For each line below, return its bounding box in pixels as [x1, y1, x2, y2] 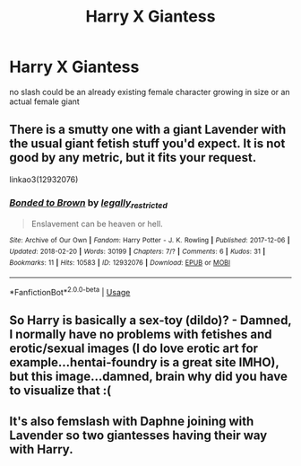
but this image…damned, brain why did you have [9, 369, 288, 384]
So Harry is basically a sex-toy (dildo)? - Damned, [9, 312, 292, 329]
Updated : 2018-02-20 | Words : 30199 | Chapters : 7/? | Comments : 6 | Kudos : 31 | [9, 247, 266, 256]
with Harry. [9, 442, 73, 457]
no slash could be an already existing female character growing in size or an [9, 86, 290, 97]
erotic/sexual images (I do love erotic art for [9, 341, 258, 356]
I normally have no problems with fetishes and [9, 327, 272, 342]
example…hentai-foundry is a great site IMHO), [9, 355, 279, 370]
